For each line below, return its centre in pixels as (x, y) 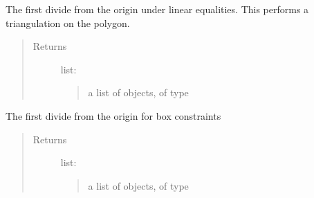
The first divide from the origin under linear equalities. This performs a (157, 9)
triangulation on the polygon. (68, 22)
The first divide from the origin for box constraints (113, 115)
